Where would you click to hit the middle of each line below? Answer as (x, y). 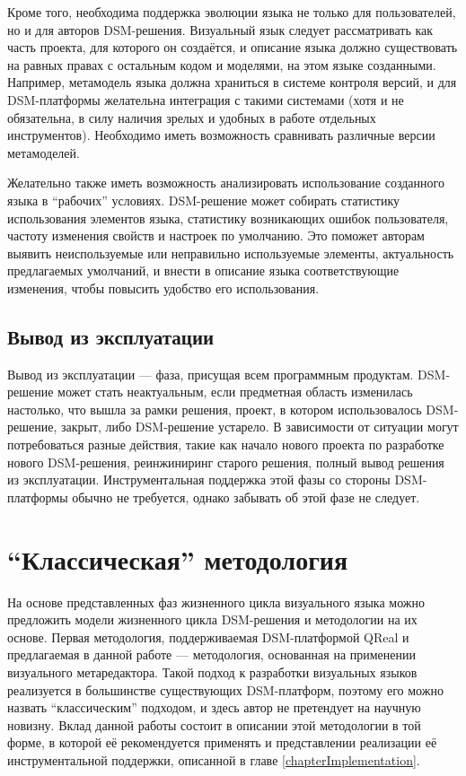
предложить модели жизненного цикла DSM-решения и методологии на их (212, 619)
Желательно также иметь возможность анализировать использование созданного (226, 183)
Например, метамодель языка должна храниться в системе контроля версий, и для (232, 82)
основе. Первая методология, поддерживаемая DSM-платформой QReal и (208, 636)
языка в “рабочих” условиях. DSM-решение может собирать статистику (204, 200)
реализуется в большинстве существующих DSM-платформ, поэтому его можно (225, 689)
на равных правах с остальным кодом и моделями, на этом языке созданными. (222, 64)
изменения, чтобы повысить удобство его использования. (163, 288)
